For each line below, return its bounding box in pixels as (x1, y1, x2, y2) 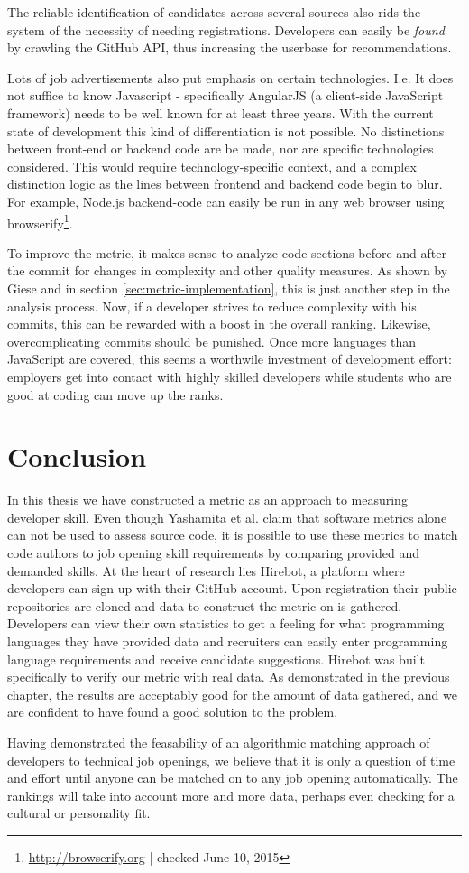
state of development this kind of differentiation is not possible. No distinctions (7, 121, 445, 140)
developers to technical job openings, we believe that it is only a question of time (7, 750, 455, 769)
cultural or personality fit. (7, 803, 151, 822)
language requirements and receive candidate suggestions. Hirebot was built (7, 649, 425, 668)
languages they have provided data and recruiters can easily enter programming (7, 632, 448, 650)
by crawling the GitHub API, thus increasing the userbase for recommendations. (7, 38, 452, 57)
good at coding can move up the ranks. (7, 385, 224, 404)
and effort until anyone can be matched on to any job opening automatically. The (7, 768, 458, 787)
